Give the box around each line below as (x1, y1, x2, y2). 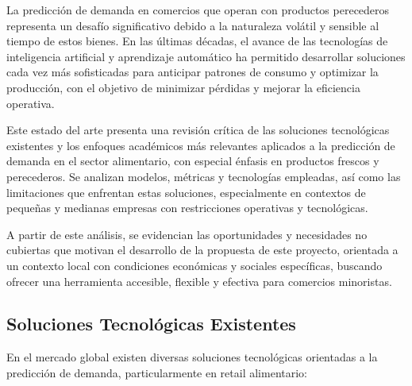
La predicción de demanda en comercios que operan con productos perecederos (6, 2, 390, 17)
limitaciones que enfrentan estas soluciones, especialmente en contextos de (6, 183, 366, 200)
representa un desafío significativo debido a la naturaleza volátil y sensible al (6, 17, 379, 33)
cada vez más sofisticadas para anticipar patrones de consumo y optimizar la (6, 64, 379, 80)
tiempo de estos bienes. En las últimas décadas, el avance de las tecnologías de (6, 33, 388, 49)
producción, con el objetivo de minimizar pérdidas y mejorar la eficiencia (6, 79, 360, 95)
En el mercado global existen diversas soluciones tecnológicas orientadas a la (6, 349, 378, 365)
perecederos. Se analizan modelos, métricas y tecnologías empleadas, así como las (6, 168, 401, 184)
